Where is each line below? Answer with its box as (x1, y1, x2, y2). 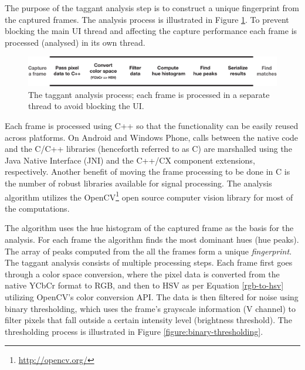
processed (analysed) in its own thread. (5, 36, 145, 48)
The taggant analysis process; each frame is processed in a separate (28, 88, 270, 100)
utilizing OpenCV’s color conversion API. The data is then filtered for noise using (5, 291, 299, 303)
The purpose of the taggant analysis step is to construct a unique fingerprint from (5, 2, 299, 13)
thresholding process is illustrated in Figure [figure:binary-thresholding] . (5, 325, 263, 337)
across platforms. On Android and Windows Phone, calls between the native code (5, 131, 299, 143)
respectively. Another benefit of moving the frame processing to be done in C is (5, 165, 290, 178)
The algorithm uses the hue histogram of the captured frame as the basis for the (5, 222, 294, 234)
